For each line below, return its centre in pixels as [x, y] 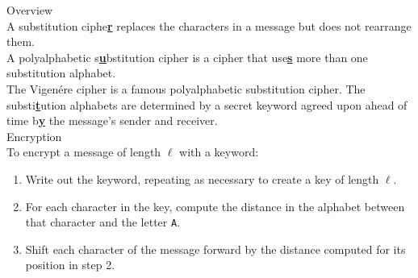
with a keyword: [219, 152]
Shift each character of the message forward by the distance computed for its [215, 249]
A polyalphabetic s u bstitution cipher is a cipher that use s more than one [187, 57]
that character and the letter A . [103, 222]
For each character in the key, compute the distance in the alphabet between [215, 206]
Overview [30, 10]
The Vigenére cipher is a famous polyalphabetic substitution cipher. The [186, 88]
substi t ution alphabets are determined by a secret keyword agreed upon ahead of [207, 104]
